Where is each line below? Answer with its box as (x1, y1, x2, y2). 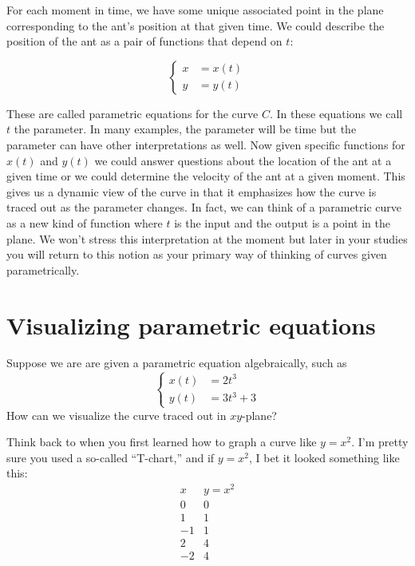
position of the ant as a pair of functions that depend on (6, 33, 283, 49)
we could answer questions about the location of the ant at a (94, 152, 392, 168)
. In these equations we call (270, 105, 403, 121)
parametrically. (6, 261, 80, 278)
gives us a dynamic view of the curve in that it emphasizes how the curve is (6, 183, 377, 200)
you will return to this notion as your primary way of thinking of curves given (6, 246, 387, 263)
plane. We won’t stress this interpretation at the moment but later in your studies (6, 230, 408, 247)
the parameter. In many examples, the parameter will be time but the (14, 121, 357, 137)
